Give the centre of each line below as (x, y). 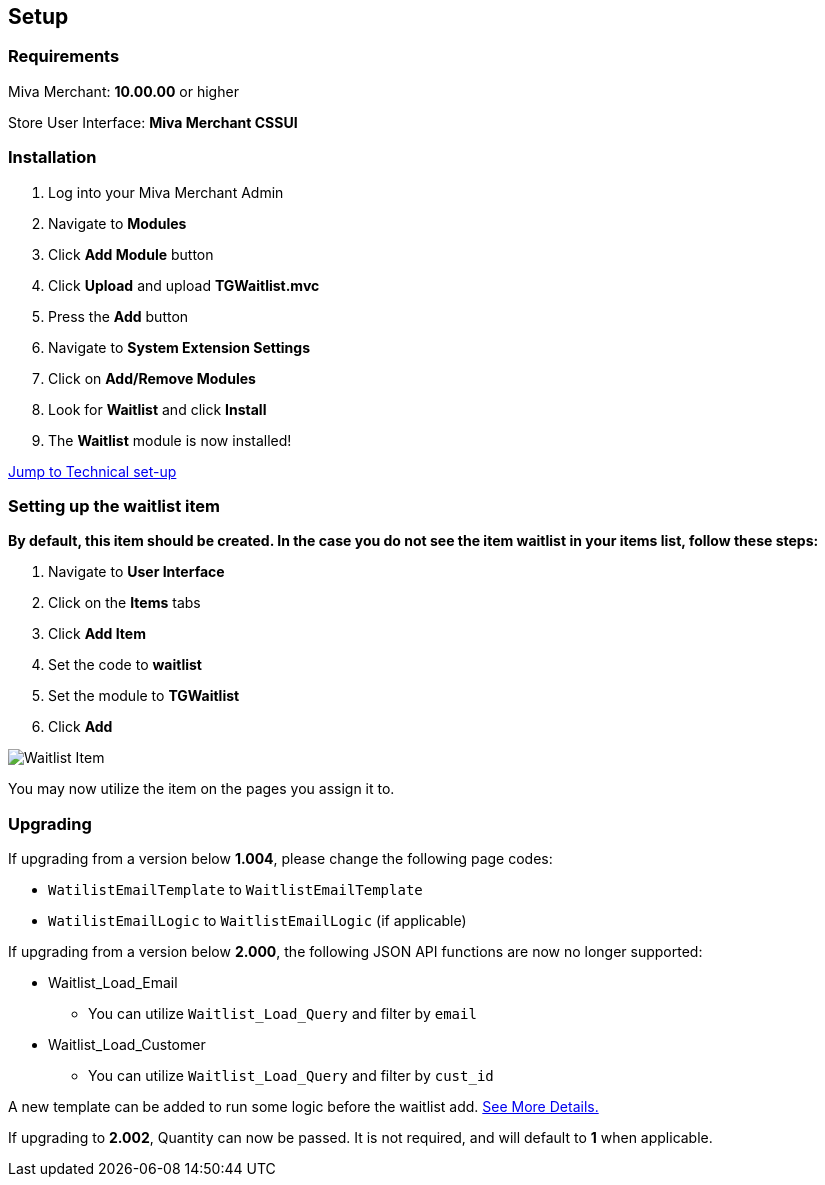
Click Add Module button (131, 254)
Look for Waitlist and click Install (157, 409)
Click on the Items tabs (124, 603)
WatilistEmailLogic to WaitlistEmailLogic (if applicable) (257, 921)
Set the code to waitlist (125, 665)
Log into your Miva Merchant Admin (166, 192)
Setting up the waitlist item (114, 505)
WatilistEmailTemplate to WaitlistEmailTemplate (235, 890)
